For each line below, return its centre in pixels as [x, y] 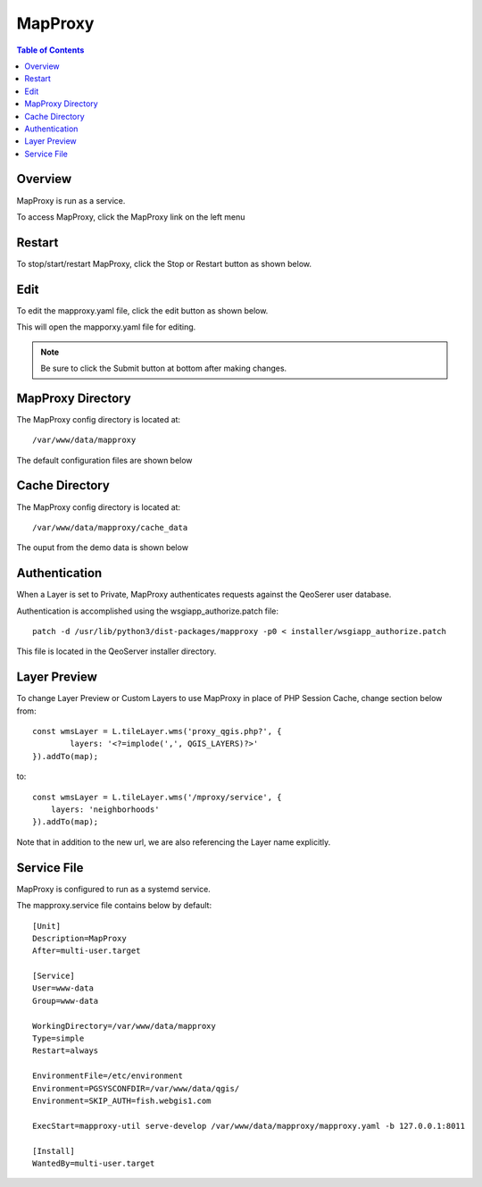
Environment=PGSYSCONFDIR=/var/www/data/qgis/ [136, 1088]
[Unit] [47, 926]
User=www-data [63, 988]
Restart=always [66, 1051]
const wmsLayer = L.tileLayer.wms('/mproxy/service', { [157, 797]
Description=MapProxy [79, 938]
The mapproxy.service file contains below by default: [114, 906]
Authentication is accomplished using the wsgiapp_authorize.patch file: [148, 611]
